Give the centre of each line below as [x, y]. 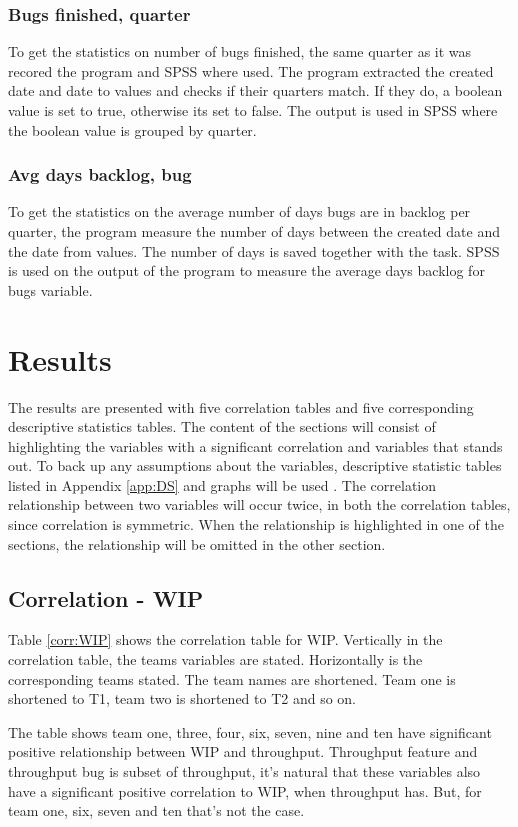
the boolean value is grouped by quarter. [132, 129]
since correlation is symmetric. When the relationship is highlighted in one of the [256, 524]
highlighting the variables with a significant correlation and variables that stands [255, 445]
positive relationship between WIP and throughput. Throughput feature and [243, 751]
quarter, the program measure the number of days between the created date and [254, 231]
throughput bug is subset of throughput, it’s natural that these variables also [244, 771]
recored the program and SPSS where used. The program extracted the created [251, 70]
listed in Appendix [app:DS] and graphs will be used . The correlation [222, 484]
